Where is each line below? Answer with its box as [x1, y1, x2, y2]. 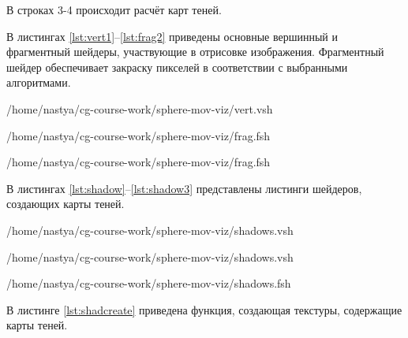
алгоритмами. [6, 74, 71, 91]
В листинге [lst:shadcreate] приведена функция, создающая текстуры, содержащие [6, 301, 402, 318]
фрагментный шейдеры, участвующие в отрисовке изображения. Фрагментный [6, 43, 384, 60]
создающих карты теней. [6, 195, 125, 212]
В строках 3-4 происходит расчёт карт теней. [6, 2, 222, 17]
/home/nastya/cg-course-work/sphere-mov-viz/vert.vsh [6, 100, 273, 117]
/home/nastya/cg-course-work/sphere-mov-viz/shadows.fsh [6, 275, 291, 292]
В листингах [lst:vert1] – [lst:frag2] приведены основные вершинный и [6, 28, 339, 44]
